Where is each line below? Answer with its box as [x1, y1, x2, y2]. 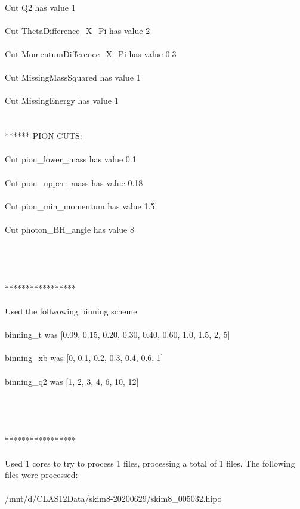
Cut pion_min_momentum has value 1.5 [5, 199, 155, 212]
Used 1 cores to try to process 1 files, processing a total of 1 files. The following [5, 456, 295, 469]
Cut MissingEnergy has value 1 [5, 94, 119, 107]
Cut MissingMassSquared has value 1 [5, 71, 141, 84]
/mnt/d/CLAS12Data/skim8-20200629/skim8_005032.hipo [5, 492, 222, 504]
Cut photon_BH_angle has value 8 [5, 223, 134, 235]
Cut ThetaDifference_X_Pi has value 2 [5, 24, 150, 36]
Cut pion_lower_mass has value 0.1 [5, 153, 137, 165]
